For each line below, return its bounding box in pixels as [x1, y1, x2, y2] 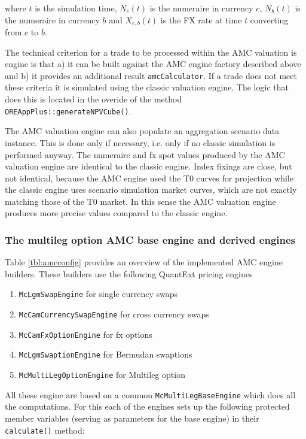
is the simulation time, [35, 2, 117, 14]
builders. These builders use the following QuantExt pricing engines [5, 267, 253, 280]
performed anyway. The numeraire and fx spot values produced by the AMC [5, 148, 285, 161]
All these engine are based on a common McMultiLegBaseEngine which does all [5, 388, 296, 401]
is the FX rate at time [160, 13, 242, 26]
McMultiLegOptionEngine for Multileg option [19, 368, 185, 381]
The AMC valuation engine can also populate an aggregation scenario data [5, 125, 280, 137]
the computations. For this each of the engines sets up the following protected [5, 400, 290, 413]
